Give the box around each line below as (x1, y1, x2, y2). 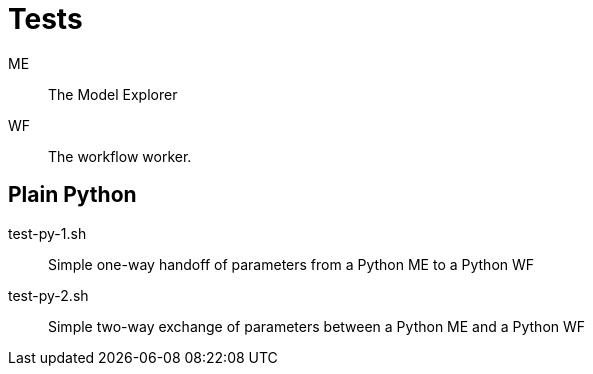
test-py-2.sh (8, 286, 89, 304)
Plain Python (8, 182, 137, 208)
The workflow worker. (48, 147, 192, 165)
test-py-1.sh (8, 224, 87, 242)
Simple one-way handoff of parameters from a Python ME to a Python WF (48, 255, 535, 273)
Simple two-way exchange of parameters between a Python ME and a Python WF (48, 317, 586, 335)
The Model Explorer (48, 85, 178, 103)
